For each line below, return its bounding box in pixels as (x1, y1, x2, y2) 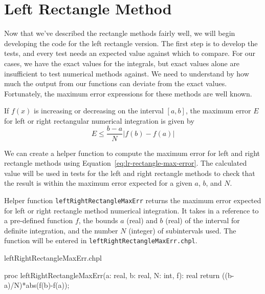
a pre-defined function (4, 215, 73, 226)
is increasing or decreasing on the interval (34, 105, 164, 116)
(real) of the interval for (165, 215, 240, 226)
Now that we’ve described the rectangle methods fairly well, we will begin (4, 28, 235, 38)
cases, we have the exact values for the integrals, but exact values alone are (4, 57, 240, 68)
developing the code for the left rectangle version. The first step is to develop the (4, 37, 258, 48)
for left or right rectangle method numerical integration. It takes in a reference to (4, 205, 259, 215)
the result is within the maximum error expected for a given (4, 178, 192, 188)
